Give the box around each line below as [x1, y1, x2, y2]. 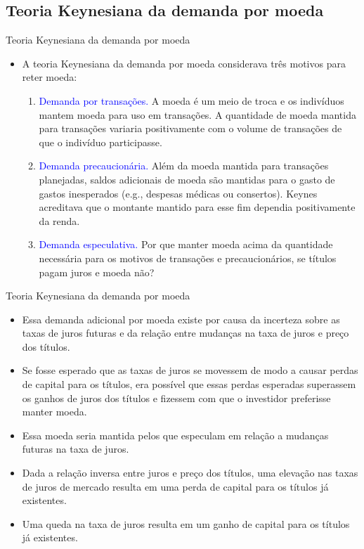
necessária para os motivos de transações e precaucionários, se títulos [39, 250, 337, 265]
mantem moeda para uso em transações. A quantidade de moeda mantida [39, 107, 356, 122]
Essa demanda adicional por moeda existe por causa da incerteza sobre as [22, 311, 340, 326]
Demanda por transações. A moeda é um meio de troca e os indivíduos [39, 93, 344, 108]
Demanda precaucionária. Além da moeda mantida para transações [39, 158, 329, 173]
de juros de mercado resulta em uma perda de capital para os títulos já [22, 479, 329, 493]
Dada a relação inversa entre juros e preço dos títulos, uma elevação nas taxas [22, 465, 358, 480]
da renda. [39, 213, 80, 228]
